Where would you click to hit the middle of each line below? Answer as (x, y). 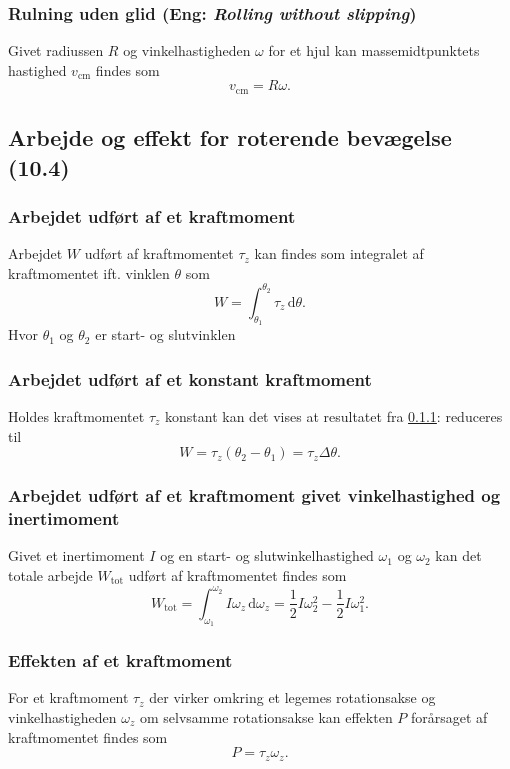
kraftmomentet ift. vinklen (89, 272)
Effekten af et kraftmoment (120, 660)
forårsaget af (449, 716)
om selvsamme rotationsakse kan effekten (266, 716)
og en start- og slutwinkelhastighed (267, 555)
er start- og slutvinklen (165, 334)
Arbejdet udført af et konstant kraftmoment (190, 378)
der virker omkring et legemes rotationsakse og (292, 697)
